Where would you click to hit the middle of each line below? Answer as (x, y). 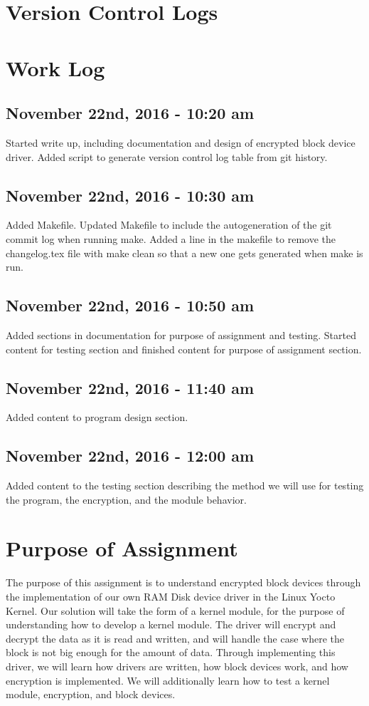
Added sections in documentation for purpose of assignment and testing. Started (181, 334)
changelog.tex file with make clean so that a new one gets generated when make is (184, 253)
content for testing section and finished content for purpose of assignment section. (184, 349)
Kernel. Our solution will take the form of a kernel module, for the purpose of (175, 610)
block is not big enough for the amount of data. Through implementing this (171, 652)
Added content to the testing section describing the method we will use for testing (185, 486)
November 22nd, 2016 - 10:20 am (130, 113)
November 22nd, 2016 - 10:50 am (130, 305)
